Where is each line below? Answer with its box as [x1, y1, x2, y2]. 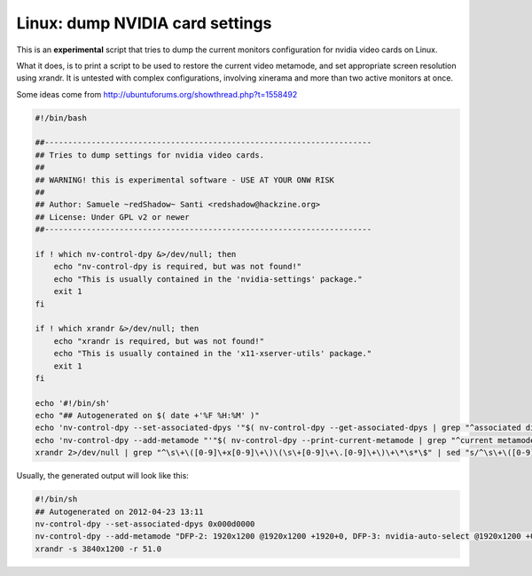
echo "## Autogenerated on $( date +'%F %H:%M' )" [35, 410, 261, 421]
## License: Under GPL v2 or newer [35, 212, 190, 222]
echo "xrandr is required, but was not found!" [53, 336, 265, 346]
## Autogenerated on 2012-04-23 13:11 [35, 506, 204, 517]
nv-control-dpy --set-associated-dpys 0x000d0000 [35, 519, 255, 529]
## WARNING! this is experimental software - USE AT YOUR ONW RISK [35, 175, 335, 185]
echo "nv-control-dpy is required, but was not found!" [53, 261, 302, 272]
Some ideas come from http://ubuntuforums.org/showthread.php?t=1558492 [16, 89, 298, 99]
